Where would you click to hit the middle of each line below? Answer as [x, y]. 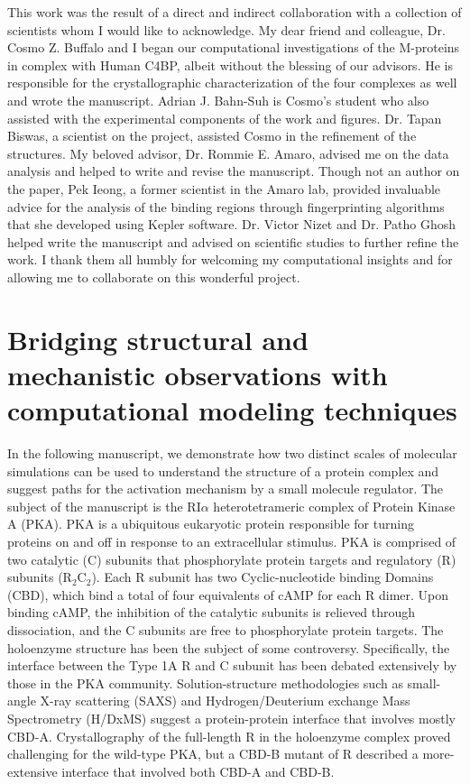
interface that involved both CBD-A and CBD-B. [198, 771]
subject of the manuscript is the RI [104, 506]
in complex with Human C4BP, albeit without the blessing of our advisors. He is [230, 65]
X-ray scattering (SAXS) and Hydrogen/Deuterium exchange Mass [225, 701]
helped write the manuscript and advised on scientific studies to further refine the [233, 241]
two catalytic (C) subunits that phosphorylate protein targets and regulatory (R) [232, 559]
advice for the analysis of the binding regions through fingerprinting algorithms [226, 206]
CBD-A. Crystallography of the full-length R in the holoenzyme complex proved [229, 736]
